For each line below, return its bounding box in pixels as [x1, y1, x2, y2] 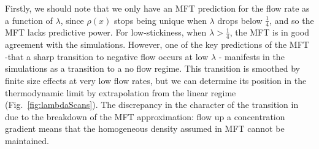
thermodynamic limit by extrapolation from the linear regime [5, 86, 236, 99]
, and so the [269, 13, 314, 26]
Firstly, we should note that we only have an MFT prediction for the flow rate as [5, 2, 310, 14]
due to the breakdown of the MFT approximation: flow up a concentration [5, 110, 285, 123]
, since [60, 13, 84, 26]
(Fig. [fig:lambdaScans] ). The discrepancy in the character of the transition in [5, 98, 299, 111]
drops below [217, 13, 263, 26]
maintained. [5, 134, 49, 147]
